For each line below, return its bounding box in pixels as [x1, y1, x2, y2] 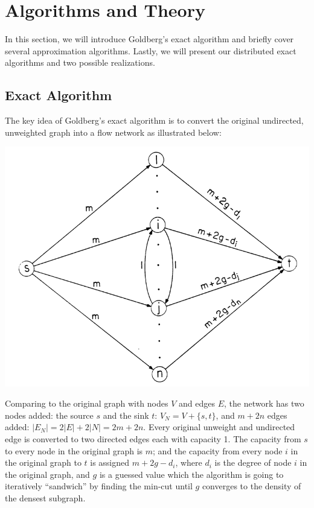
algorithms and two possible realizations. [5, 56, 155, 69]
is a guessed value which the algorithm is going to [99, 468, 284, 480]
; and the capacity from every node [153, 444, 283, 457]
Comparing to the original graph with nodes [5, 397, 168, 410]
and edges [179, 397, 215, 410]
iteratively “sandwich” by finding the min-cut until [5, 480, 193, 492]
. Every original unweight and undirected [143, 421, 295, 433]
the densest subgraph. [5, 491, 86, 504]
